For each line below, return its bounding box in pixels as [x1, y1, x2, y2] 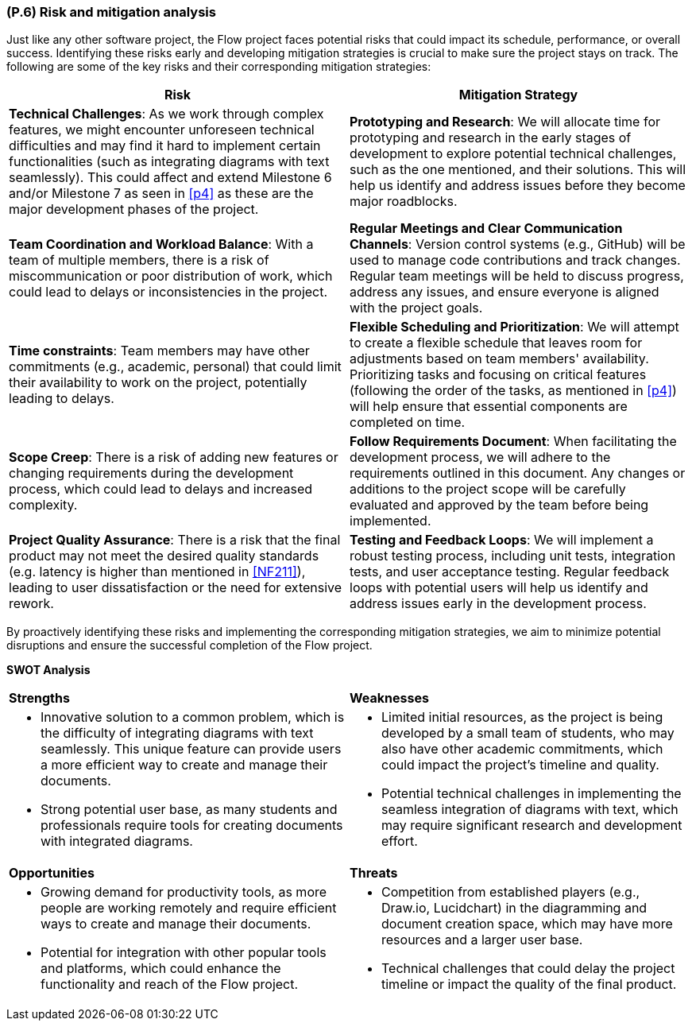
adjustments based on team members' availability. [350, 351, 649, 367]
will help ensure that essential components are [350, 398, 628, 415]
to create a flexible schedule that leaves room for [350, 335, 643, 351]
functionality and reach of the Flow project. [41, 976, 299, 993]
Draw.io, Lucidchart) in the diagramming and [381, 900, 648, 917]
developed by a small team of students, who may [381, 725, 675, 742]
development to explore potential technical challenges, [350, 145, 677, 162]
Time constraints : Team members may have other [9, 343, 310, 359]
